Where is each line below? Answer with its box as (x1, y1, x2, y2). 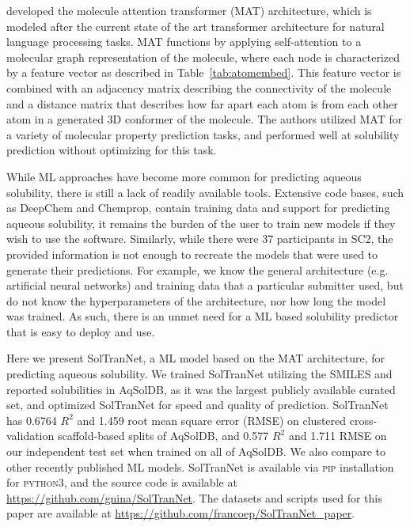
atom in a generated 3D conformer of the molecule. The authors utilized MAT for (6, 111, 403, 127)
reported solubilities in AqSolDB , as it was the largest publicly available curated (6, 381, 396, 397)
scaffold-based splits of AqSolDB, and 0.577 (57, 427, 269, 444)
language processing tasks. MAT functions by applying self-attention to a (6, 33, 362, 50)
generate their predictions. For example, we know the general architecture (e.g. (6, 261, 389, 278)
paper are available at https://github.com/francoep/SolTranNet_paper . (6, 505, 355, 521)
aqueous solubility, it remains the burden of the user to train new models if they (6, 214, 396, 231)
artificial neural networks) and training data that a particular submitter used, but (6, 277, 404, 294)
